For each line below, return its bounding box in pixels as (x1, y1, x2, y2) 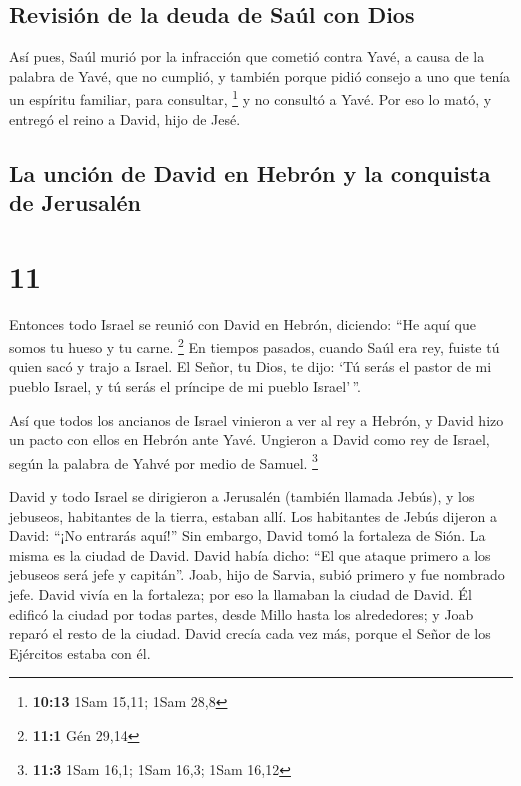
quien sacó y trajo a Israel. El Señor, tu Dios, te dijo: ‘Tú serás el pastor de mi (9, 356, 492, 377)
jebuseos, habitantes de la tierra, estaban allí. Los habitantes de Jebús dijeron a (9, 505, 497, 526)
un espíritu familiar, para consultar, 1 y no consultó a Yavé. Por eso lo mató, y (9, 86, 492, 110)
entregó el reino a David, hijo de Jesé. (9, 108, 241, 129)
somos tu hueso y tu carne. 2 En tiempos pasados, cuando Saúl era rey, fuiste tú (9, 334, 500, 357)
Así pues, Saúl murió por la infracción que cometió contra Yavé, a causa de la (9, 46, 485, 67)
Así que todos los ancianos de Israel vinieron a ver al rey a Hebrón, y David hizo (9, 409, 504, 430)
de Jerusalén (9, 187, 141, 218)
